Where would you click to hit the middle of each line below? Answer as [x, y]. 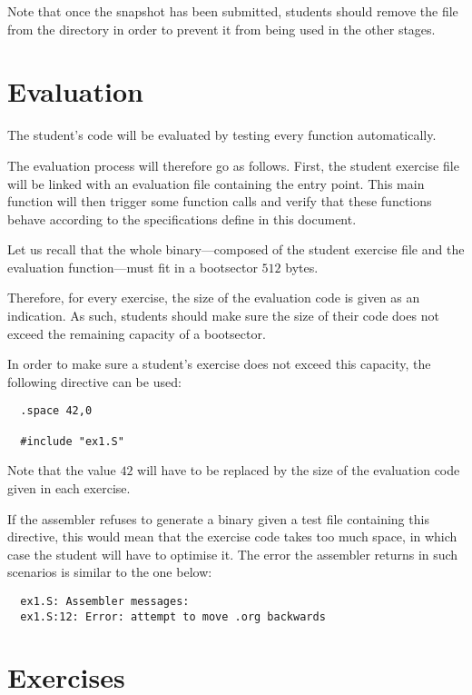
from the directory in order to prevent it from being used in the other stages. [221, 29]
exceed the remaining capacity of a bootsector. [137, 333]
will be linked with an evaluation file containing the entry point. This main [216, 183]
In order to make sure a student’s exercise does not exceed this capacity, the [219, 364]
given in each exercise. [69, 488]
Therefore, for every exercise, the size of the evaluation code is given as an [214, 298]
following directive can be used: [94, 381]
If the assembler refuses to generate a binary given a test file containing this [218, 518]
